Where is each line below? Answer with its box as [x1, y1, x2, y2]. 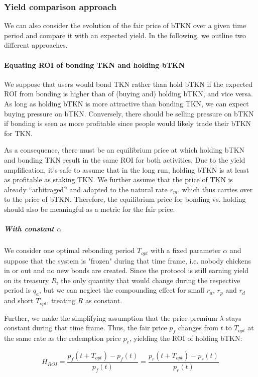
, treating [47, 295, 76, 306]
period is [4, 285, 31, 295]
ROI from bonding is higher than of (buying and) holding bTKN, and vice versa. [4, 88, 253, 99]
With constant [4, 223, 54, 234]
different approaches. [4, 40, 68, 50]
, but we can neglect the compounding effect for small [39, 285, 204, 295]
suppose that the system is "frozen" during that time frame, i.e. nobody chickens [4, 255, 251, 266]
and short [4, 295, 34, 306]
